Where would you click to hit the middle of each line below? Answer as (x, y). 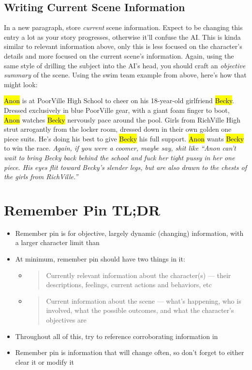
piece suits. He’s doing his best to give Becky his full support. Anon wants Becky (124, 138)
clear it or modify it (44, 362)
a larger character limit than (57, 242)
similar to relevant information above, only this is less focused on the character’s (123, 46)
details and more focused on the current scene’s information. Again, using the (119, 55)
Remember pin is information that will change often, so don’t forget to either (130, 352)
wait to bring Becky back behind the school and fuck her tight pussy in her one (119, 157)
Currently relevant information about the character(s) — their (139, 275)
